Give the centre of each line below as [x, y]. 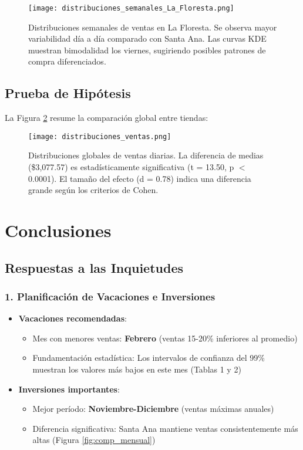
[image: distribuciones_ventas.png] [100, 136]
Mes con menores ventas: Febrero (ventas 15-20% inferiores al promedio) [165, 338]
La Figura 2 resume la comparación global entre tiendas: [107, 118]
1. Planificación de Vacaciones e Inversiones [110, 296]
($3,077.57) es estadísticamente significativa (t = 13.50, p [131, 167]
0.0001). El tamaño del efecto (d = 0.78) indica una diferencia [140, 178]
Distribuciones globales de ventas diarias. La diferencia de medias [146, 155]
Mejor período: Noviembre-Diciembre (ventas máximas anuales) [153, 409]
